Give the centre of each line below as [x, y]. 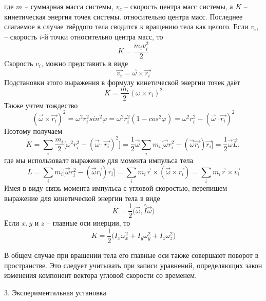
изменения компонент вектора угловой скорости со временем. [101, 275]
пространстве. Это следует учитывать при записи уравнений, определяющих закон [133, 265]
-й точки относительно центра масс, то [102, 36]
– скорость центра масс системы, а [179, 6]
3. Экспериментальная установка [55, 292]
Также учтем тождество [41, 105]
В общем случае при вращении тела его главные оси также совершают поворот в [131, 255]
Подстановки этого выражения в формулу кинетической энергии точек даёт [122, 82]
